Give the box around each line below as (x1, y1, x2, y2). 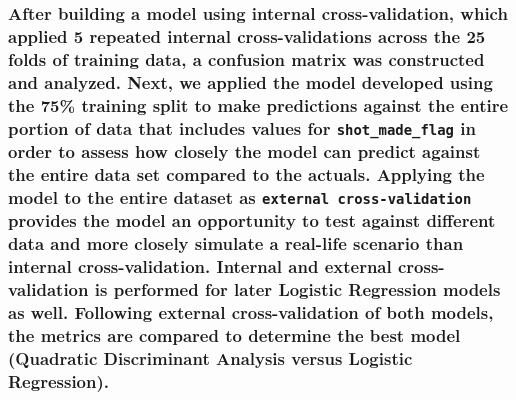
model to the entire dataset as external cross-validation (8, 184, 472, 209)
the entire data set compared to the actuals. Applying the (8, 161, 485, 186)
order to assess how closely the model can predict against (8, 139, 481, 164)
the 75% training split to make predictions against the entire (8, 92, 509, 117)
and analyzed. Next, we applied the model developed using (8, 69, 493, 94)
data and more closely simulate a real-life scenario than (8, 231, 464, 256)
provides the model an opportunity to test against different (8, 208, 496, 233)
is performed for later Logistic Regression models (94, 277, 501, 302)
